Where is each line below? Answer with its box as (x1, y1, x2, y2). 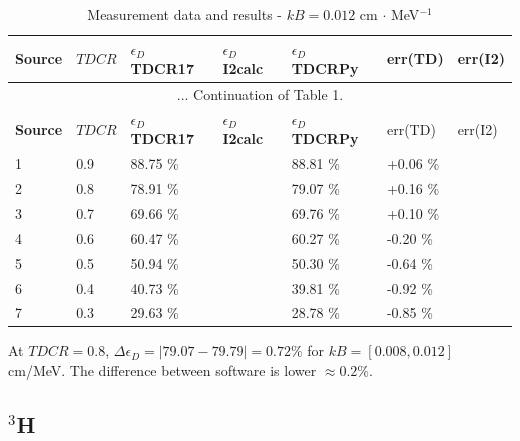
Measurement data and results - (87, 4, 283, 24)
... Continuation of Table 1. (176, 84, 344, 105)
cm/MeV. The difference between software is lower (8, 360, 317, 381)
